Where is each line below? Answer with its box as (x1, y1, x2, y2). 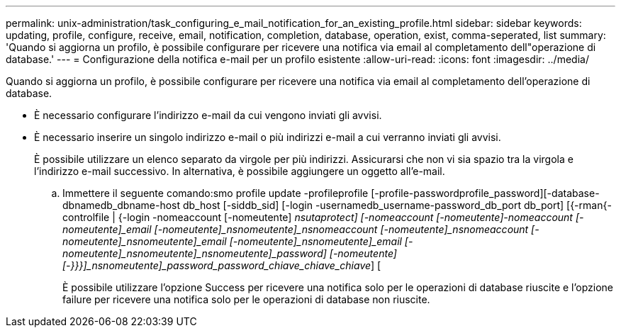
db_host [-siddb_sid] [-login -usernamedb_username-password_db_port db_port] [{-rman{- (182, 199, 612, 211)
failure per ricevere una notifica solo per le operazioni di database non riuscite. (62, 293, 430, 305)
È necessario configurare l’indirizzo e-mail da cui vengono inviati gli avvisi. (34, 109, 382, 121)
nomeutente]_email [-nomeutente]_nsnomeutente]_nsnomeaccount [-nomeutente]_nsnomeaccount (62, 223, 529, 235)
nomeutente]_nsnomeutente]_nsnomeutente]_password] (62, 247, 327, 259)
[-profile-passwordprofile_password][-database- (371, 187, 600, 199)
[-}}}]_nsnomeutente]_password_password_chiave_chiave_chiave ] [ (62, 259, 381, 271)
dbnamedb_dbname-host (62, 199, 181, 211)
